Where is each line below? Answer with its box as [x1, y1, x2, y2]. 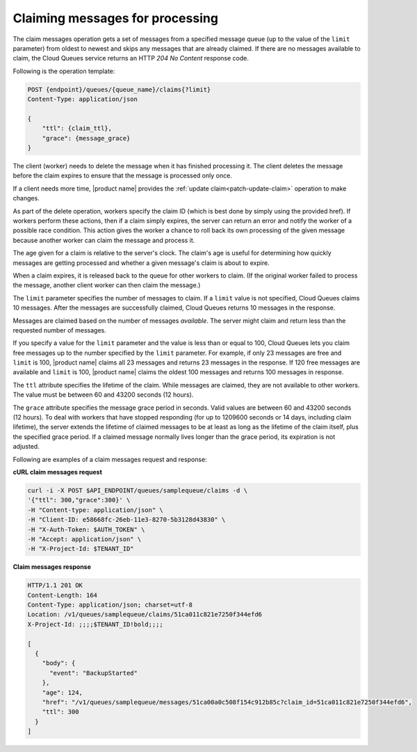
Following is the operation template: [13, 67, 115, 75]
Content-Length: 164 [27, 591, 97, 599]
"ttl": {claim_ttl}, [42, 125, 113, 132]
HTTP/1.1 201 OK [27, 582, 83, 589]
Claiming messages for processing [13, 10, 219, 26]
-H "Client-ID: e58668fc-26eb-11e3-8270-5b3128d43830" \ [27, 515, 226, 524]
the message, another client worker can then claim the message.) [13, 281, 201, 289]
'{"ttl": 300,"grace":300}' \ [27, 496, 131, 504]
